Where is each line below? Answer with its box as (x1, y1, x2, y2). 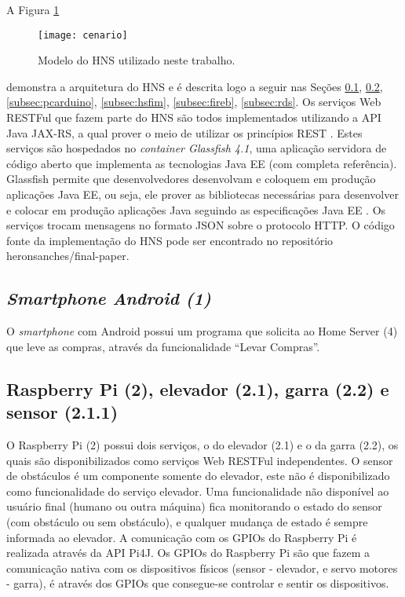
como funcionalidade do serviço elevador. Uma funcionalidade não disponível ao (6, 482, 389, 499)
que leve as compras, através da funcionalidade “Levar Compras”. (6, 338, 320, 354)
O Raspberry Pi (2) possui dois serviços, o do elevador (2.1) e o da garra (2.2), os (6, 436, 399, 452)
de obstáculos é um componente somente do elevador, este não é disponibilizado (6, 467, 390, 484)
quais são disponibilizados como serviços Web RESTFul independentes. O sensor (6, 452, 393, 468)
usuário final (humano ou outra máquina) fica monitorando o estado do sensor (6, 498, 382, 515)
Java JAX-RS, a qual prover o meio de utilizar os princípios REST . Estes (6, 124, 363, 141)
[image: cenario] (38, 29, 128, 41)
